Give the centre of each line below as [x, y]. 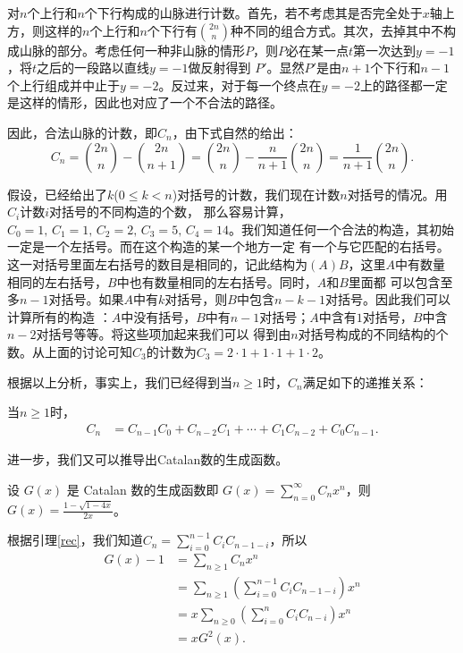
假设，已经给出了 [57, 194]
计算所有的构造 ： [59, 316]
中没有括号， [159, 316]
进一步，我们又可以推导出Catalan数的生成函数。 [148, 459]
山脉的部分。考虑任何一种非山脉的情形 [132, 50]
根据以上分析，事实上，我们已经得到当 [120, 382]
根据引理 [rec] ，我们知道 [75, 540]
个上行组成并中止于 [63, 85]
